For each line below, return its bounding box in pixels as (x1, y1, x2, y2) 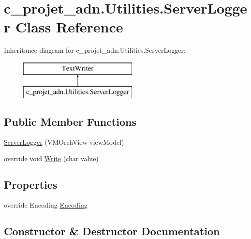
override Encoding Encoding (4, 199, 88, 209)
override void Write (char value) (4, 153, 99, 163)
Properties (4, 177, 58, 192)
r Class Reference (4, 17, 123, 37)
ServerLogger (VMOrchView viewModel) (4, 137, 124, 147)
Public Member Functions (4, 114, 136, 129)
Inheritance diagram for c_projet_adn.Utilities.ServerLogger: (4, 45, 186, 55)
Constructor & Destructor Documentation (4, 223, 220, 238)
